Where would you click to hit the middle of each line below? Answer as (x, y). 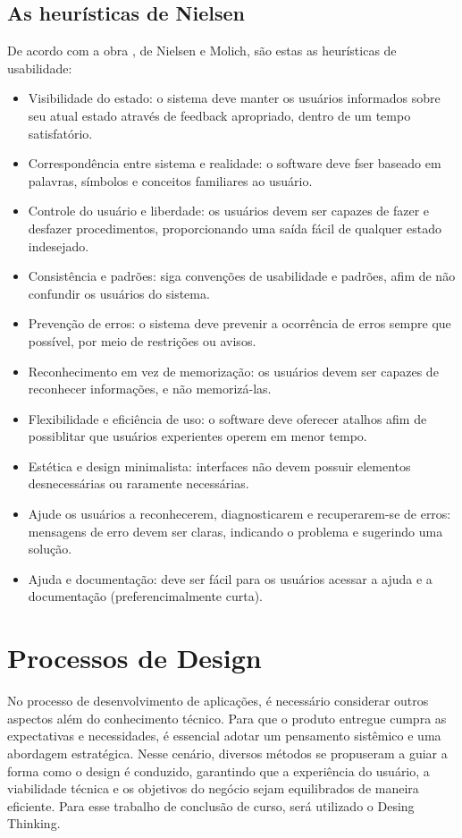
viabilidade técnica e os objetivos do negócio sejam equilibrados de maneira (213, 788)
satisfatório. (60, 133)
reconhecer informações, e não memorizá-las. (150, 389)
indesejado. (59, 245)
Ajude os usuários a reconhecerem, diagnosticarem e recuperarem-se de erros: (239, 514)
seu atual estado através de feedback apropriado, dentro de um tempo (219, 115)
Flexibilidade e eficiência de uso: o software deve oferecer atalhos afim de (227, 418)
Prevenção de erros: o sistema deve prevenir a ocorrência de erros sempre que (239, 323)
